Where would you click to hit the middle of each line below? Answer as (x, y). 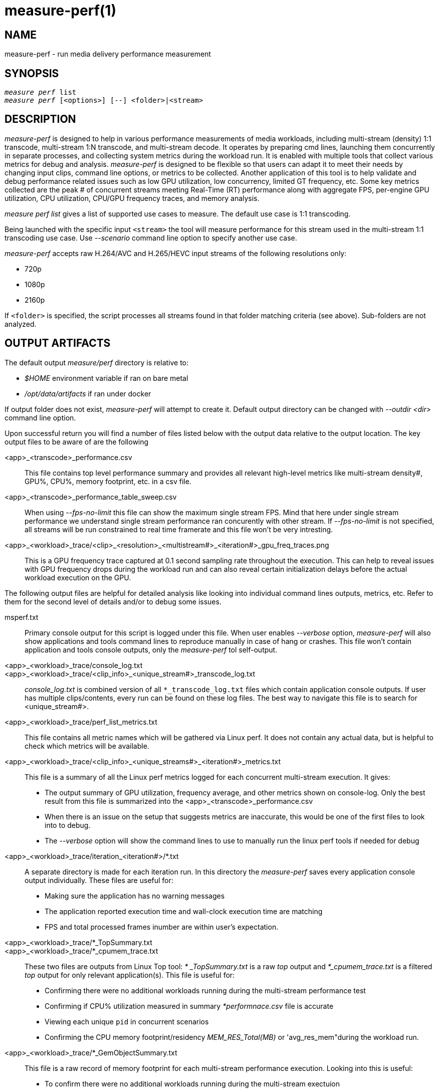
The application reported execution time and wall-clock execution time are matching (184, 911)
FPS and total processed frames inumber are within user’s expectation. (162, 927)
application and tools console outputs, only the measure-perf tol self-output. (151, 649)
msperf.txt (22, 617)
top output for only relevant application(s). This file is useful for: (130, 975)
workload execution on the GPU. (78, 577)
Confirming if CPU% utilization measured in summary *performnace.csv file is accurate (189, 1006)
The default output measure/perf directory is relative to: (97, 362)
